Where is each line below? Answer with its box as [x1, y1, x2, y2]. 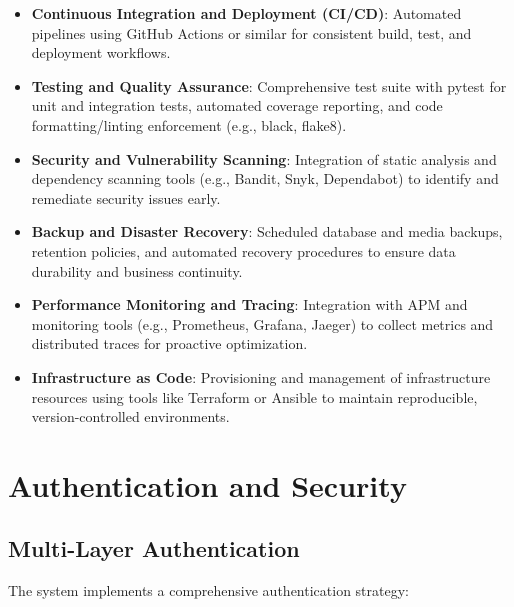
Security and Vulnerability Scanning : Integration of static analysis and [31, 148, 497, 169]
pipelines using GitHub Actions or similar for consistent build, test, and [31, 22, 472, 43]
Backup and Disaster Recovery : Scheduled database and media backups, [31, 221, 503, 242]
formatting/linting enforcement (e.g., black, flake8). [31, 114, 347, 135]
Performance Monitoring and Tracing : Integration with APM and [31, 294, 468, 315]
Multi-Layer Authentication [8, 533, 300, 564]
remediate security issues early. [31, 187, 221, 208]
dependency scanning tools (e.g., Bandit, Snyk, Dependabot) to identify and [31, 168, 499, 189]
